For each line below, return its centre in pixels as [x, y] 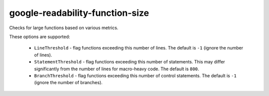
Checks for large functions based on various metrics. [64, 28]
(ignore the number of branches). [68, 83]
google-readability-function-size [79, 13]
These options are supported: [40, 37]
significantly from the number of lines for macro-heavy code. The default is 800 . [117, 69]
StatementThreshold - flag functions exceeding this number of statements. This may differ [130, 62]
